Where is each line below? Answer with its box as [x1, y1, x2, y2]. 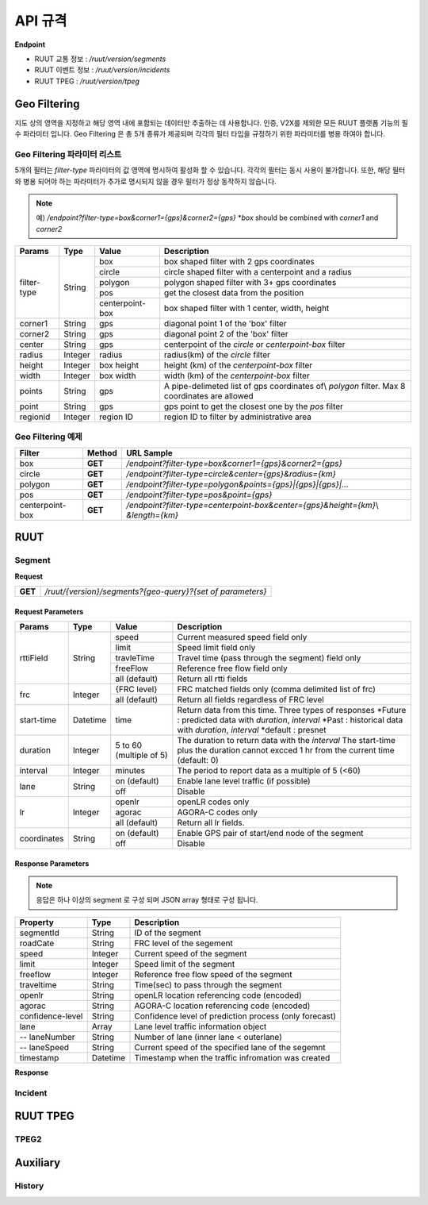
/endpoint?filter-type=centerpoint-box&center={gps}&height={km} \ [125, 499, 380, 510]
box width [99, 370, 136, 381]
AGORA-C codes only [177, 807, 258, 818]
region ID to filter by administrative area [163, 411, 312, 422]
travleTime [115, 653, 155, 664]
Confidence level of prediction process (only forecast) [134, 1011, 337, 1022]
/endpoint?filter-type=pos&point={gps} [125, 489, 273, 500]
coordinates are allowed [163, 391, 254, 402]
